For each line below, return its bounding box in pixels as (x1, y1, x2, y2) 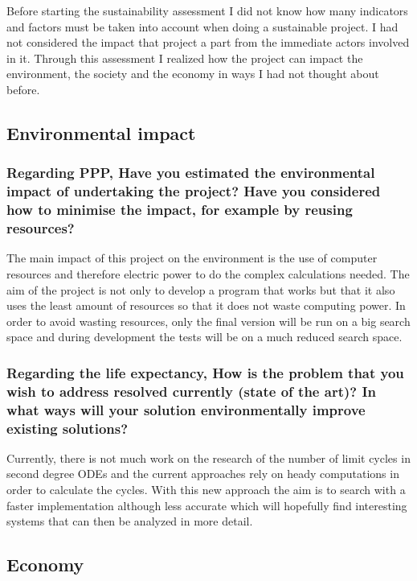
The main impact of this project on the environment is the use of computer (6, 249, 378, 266)
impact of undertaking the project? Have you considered (6, 181, 381, 201)
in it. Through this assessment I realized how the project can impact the (6, 49, 363, 66)
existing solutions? (6, 418, 129, 438)
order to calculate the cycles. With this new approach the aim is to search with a (6, 481, 406, 498)
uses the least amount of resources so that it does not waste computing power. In (6, 297, 406, 314)
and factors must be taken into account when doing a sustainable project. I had (6, 18, 399, 35)
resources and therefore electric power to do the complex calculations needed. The (6, 265, 410, 282)
